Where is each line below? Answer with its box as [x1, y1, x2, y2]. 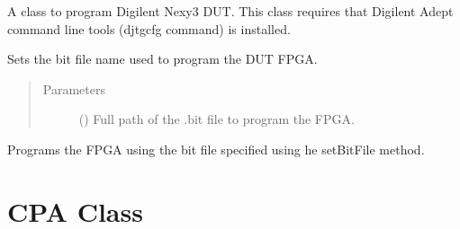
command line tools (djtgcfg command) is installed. [7, 19, 291, 38]
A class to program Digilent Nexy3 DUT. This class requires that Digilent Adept [7, 2, 454, 20]
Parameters [42, 79, 105, 98]
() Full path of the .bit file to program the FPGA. [78, 110, 355, 128]
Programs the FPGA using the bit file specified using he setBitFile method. [7, 139, 425, 158]
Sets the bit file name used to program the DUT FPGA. [7, 49, 318, 68]
